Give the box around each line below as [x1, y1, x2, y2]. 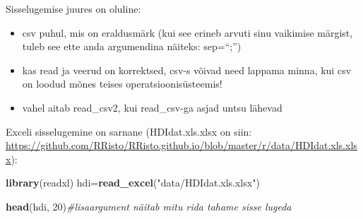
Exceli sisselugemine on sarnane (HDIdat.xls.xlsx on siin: [6, 124, 252, 138]
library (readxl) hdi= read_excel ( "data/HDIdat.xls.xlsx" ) [6, 175, 260, 190]
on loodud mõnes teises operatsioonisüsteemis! [22, 76, 222, 91]
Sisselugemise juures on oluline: [6, 1, 141, 16]
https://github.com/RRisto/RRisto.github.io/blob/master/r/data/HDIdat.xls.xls [6, 138, 357, 153]
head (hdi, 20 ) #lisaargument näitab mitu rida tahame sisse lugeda [6, 199, 292, 213]
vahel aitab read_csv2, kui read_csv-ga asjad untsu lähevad [22, 100, 282, 114]
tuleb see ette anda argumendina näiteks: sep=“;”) [22, 39, 242, 54]
